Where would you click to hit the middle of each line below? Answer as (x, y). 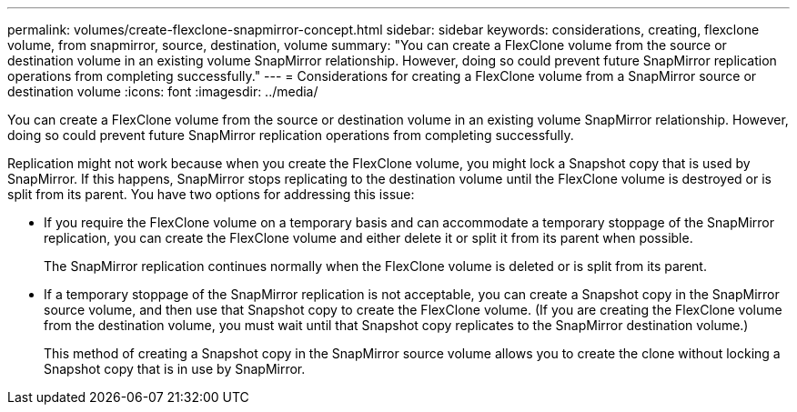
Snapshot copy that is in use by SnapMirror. (175, 369)
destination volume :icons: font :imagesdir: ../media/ (163, 91)
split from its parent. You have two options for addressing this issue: (211, 194)
